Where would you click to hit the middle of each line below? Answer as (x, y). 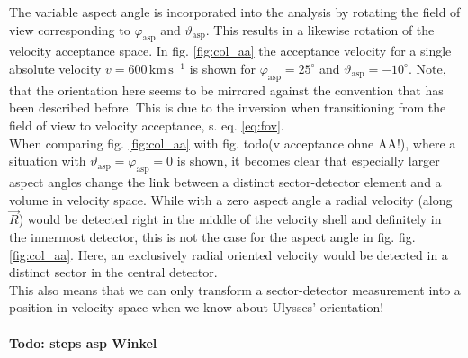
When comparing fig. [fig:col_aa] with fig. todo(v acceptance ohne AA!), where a (233, 143)
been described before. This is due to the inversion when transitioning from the (228, 107)
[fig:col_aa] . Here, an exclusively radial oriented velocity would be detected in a (229, 254)
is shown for (223, 68)
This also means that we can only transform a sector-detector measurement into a (235, 289)
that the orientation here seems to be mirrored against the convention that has (226, 89)
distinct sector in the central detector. (113, 272)
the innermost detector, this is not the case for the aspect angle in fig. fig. (212, 236)
